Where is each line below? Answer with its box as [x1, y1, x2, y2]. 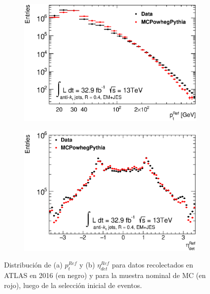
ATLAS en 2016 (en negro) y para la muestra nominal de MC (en [4, 269, 206, 280]
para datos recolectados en [112, 259, 193, 270]
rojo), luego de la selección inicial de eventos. [4, 279, 142, 290]
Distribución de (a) [4, 259, 63, 270]
